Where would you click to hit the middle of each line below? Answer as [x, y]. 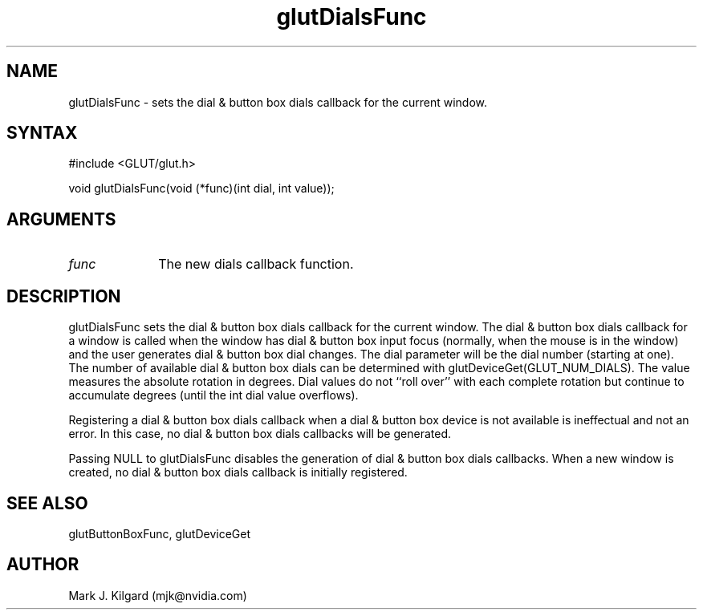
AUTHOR [43, 565]
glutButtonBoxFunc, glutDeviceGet [159, 533]
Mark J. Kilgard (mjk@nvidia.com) [158, 595]
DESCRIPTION [64, 296]
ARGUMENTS [61, 219]
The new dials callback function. [256, 264]
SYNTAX [42, 133]
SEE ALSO [47, 503]
